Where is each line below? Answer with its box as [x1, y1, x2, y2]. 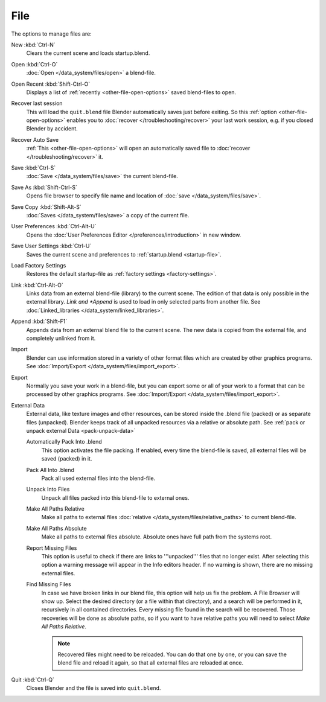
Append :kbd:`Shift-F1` [11, 317, 68, 325]
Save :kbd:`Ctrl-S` [11, 164, 56, 171]
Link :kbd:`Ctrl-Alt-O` [11, 281, 63, 289]
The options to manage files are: [11, 30, 92, 37]
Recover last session [11, 100, 63, 107]
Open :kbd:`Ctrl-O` [11, 60, 58, 68]
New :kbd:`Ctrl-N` [11, 41, 56, 48]
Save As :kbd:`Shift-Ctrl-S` [11, 183, 78, 191]
